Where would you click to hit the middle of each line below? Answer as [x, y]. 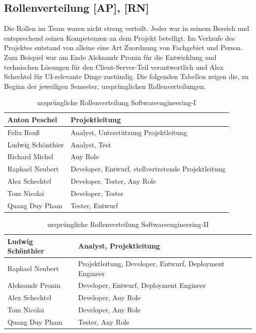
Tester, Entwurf [94, 205]
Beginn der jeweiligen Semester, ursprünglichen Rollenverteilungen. [105, 86]
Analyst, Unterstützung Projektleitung [129, 132]
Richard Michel [31, 156]
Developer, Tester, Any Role [113, 181]
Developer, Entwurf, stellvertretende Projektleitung [148, 169]
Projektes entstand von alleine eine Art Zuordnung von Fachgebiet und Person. [123, 47]
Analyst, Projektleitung [119, 246]
